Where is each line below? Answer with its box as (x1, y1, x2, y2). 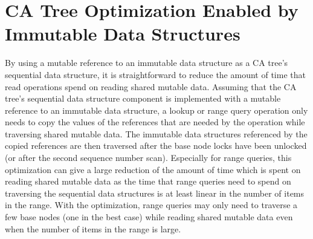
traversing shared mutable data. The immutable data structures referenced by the (5, 127, 308, 140)
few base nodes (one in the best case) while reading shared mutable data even (5, 211, 293, 223)
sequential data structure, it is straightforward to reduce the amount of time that (5, 68, 306, 80)
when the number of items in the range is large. (5, 222, 181, 235)
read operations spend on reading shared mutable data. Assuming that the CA (5, 80, 297, 93)
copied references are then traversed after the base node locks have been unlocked (5, 139, 307, 152)
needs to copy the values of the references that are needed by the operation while (5, 116, 305, 128)
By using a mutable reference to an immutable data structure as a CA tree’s (5, 56, 288, 69)
